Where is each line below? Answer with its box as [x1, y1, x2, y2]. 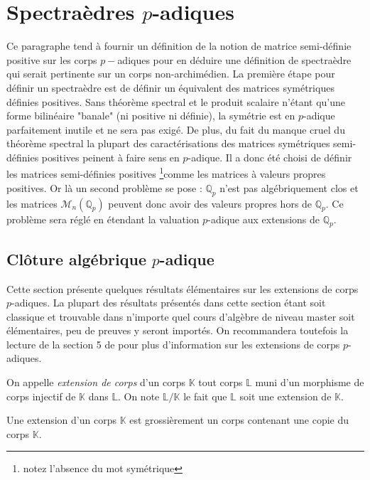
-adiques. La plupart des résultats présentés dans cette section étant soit [11, 295, 326, 310]
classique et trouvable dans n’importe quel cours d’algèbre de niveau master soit [6, 309, 355, 324]
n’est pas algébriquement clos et [219, 180, 359, 195]
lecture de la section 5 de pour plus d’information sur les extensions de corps [6, 336, 340, 351]
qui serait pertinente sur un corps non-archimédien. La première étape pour [6, 66, 335, 81]
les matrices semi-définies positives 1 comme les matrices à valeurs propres [6, 164, 326, 181]
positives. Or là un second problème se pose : [6, 180, 202, 195]
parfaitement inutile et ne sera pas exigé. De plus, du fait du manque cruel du [6, 122, 345, 137]
